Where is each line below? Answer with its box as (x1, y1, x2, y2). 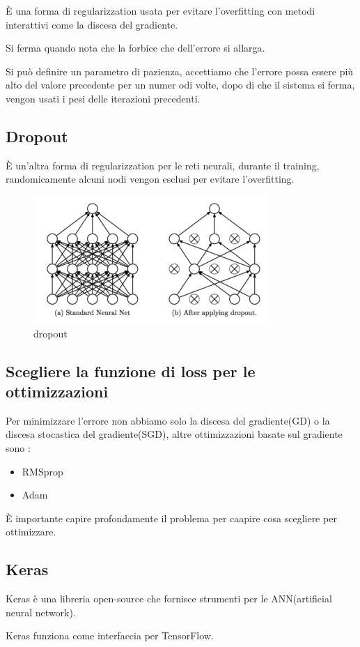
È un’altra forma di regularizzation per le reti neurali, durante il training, (6, 158, 320, 172)
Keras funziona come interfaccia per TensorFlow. (6, 628, 214, 643)
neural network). (6, 604, 76, 619)
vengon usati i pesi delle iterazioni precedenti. (6, 91, 201, 105)
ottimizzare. (6, 524, 56, 539)
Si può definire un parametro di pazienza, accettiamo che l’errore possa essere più (6, 63, 354, 78)
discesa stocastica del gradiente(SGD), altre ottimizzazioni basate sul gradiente (6, 427, 343, 441)
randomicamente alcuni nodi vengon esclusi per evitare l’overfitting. (6, 172, 295, 186)
